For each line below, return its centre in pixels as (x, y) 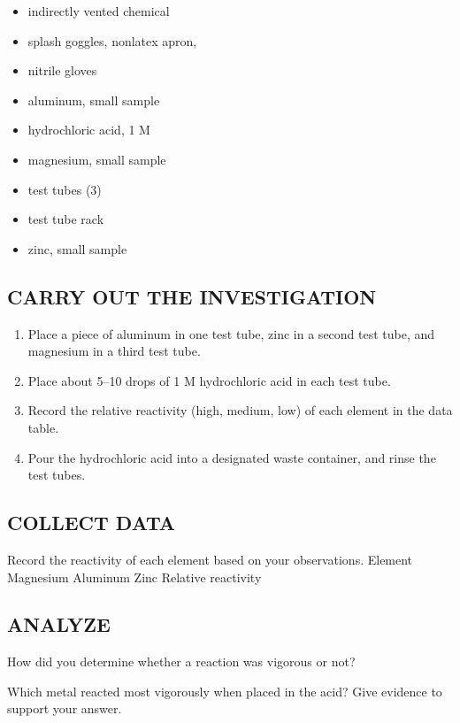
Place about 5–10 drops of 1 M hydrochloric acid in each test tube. (209, 380)
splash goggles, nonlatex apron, (112, 40)
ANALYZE (59, 624)
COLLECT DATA (91, 523)
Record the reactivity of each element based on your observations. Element (210, 559)
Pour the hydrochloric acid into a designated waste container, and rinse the (232, 457)
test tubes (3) (65, 189)
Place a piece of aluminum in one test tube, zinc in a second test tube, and (231, 333)
